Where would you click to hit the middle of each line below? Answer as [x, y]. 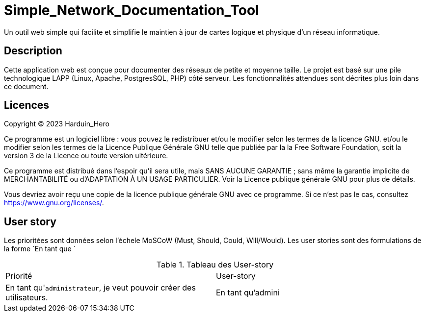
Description [33, 51]
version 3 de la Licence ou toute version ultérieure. [86, 156]
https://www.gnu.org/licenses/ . [54, 203]
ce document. [26, 86]
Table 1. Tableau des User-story [215, 265]
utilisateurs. [27, 298]
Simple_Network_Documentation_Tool [132, 10]
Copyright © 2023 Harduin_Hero [57, 124]
